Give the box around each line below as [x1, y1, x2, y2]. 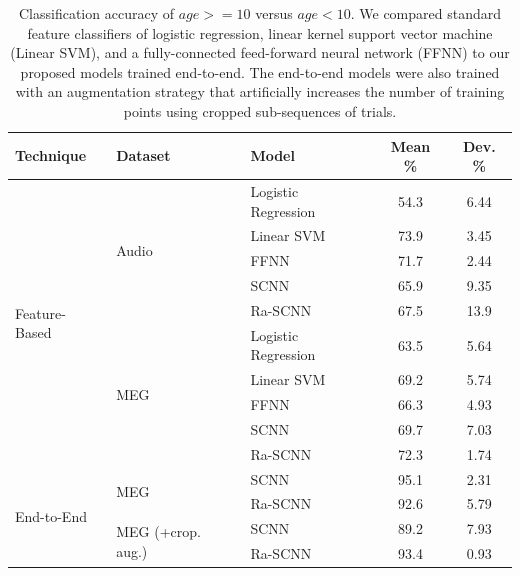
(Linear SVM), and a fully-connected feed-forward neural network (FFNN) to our [10, 42, 510, 63]
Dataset [116, 145, 171, 166]
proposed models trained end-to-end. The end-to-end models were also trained [20, 61, 500, 82]
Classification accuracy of [19, 3, 174, 23]
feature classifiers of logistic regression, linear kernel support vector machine [27, 22, 493, 43]
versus [255, 3, 293, 23]
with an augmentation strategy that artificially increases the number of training [15, 81, 505, 102]
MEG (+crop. [116, 520, 201, 541]
